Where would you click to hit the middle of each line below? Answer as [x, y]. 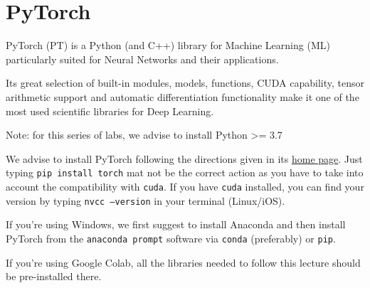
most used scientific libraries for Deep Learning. [110, 111]
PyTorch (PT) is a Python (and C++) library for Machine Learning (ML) [168, 45]
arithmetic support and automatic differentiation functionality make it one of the [183, 96]
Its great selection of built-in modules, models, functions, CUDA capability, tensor [185, 83]
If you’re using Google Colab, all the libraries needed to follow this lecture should [183, 262]
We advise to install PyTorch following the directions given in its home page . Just [184, 158]
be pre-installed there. [54, 276]
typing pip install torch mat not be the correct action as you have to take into [185, 172]
